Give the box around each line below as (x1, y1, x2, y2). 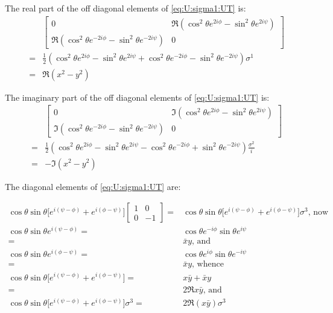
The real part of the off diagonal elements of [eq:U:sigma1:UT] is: (5, 2, 246, 14)
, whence (192, 260, 224, 269)
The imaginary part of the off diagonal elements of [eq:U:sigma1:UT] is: (5, 90, 270, 103)
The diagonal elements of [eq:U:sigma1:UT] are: (5, 180, 181, 192)
